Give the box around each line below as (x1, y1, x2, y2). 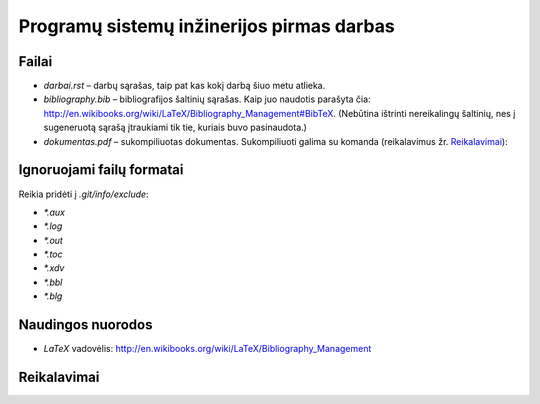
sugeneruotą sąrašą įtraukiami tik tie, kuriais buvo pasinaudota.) (43, 121, 307, 134)
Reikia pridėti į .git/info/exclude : (18, 188, 149, 200)
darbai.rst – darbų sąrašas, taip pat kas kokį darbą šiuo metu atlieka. (43, 80, 326, 92)
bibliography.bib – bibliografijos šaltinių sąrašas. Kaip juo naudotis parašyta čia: (43, 93, 371, 105)
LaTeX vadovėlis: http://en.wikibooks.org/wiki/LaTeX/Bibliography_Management (43, 343, 372, 355)
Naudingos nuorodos (18, 316, 153, 334)
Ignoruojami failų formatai (18, 161, 184, 179)
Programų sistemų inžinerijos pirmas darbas (18, 15, 395, 37)
